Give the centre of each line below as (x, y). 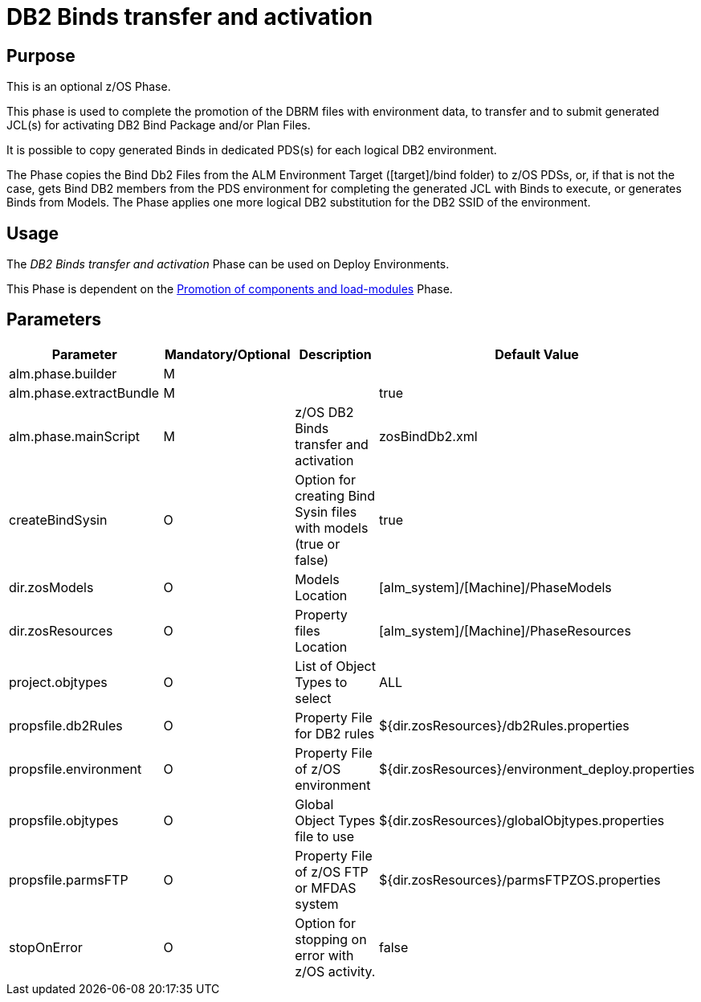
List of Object (335, 666)
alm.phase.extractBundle (84, 393)
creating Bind (335, 495)
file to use (325, 836)
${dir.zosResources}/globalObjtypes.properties (522, 820)
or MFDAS (326, 887)
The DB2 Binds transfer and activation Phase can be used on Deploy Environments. (228, 264)
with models (332, 528)
